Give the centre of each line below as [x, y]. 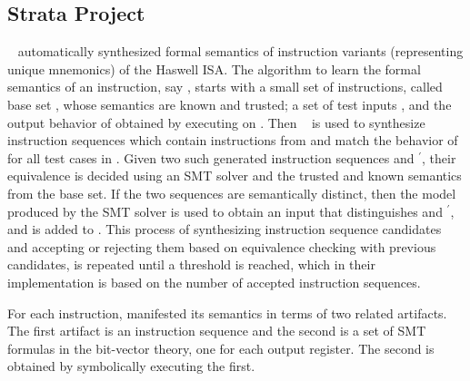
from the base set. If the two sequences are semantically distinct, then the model [232, 193]
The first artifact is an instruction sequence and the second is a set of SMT [217, 331]
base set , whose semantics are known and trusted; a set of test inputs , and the [230, 104]
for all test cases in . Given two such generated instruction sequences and [211, 157]
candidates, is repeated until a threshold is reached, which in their [191, 264]
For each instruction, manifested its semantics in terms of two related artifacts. [227, 313]
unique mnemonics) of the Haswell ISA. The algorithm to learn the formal [214, 68]
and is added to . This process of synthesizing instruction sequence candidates [225, 229]
